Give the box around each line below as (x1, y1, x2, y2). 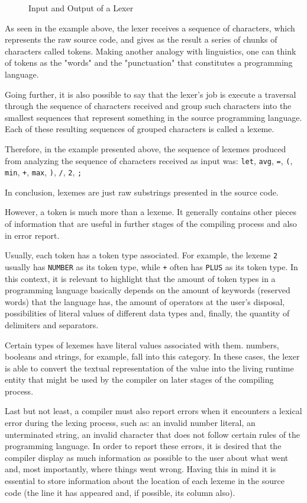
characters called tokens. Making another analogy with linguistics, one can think (5, 44, 296, 57)
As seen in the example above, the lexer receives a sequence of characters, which (5, 21, 295, 34)
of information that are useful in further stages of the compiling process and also (5, 217, 297, 230)
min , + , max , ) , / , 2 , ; (5, 166, 82, 178)
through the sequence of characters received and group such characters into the (5, 100, 292, 112)
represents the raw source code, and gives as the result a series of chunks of (5, 33, 277, 46)
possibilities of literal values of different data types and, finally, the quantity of (5, 307, 290, 319)
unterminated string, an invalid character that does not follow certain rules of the (5, 428, 300, 440)
